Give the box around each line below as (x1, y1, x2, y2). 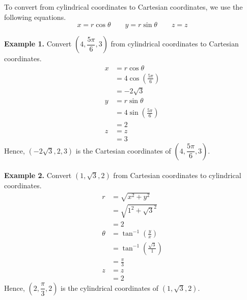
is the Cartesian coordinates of (75, 145, 171, 156)
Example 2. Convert (4, 170, 72, 181)
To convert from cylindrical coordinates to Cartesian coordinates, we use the (4, 2, 243, 12)
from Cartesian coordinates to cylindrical (113, 170, 241, 181)
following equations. (4, 11, 66, 22)
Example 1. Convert (4, 38, 72, 49)
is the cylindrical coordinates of (61, 282, 159, 293)
